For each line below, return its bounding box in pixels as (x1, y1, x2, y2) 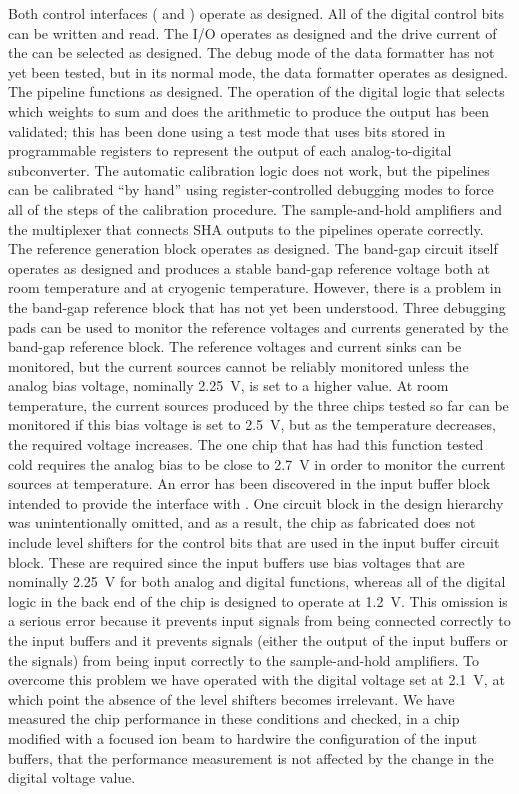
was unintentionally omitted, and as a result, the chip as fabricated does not (8, 512, 476, 533)
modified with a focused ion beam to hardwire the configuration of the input (8, 727, 477, 748)
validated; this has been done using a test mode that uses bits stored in (8, 120, 446, 141)
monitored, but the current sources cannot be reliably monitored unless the (8, 355, 469, 376)
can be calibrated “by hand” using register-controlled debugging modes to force (8, 179, 494, 200)
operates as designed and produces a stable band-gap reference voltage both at (8, 257, 490, 278)
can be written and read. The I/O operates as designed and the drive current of (8, 22, 497, 43)
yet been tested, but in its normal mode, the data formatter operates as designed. (8, 61, 508, 82)
